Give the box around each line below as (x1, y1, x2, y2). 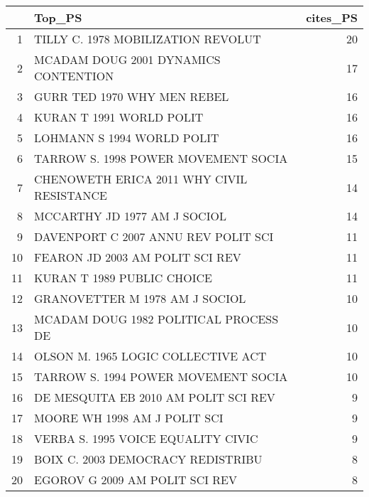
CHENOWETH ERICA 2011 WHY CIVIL (34, 171, 248, 187)
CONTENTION (34, 68, 114, 84)
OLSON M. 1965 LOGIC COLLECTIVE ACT (34, 348, 267, 364)
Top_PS (34, 9, 82, 26)
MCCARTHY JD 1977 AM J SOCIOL (34, 208, 226, 224)
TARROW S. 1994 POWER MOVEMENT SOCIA (34, 368, 288, 385)
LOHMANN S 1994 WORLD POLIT (34, 129, 219, 146)
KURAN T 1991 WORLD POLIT (34, 109, 204, 125)
